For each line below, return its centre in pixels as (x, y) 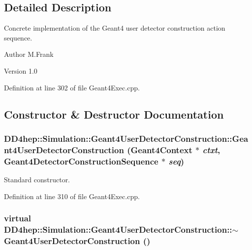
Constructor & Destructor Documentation (114, 114)
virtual (18, 218)
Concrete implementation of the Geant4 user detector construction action (115, 28)
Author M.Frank (29, 54)
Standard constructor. (37, 180)
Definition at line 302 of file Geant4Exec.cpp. (72, 87)
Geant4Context (161, 149)
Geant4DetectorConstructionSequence (81, 161)
